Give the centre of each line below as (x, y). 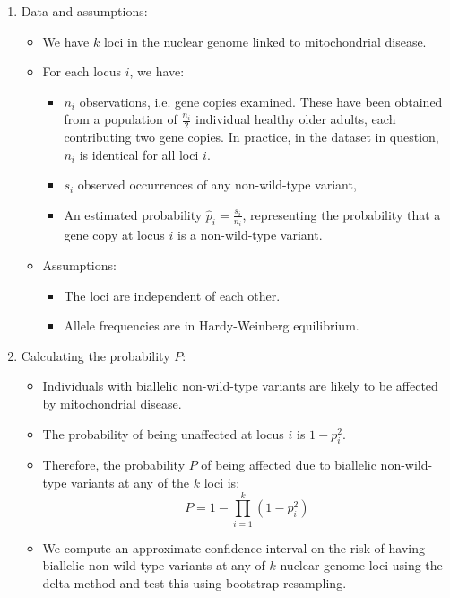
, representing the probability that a (342, 214)
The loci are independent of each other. (172, 295)
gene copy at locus (114, 235)
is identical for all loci (139, 154)
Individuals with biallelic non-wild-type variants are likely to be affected (240, 386)
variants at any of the (130, 482)
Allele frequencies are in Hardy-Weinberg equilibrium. (212, 325)
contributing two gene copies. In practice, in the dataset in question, (251, 137)
